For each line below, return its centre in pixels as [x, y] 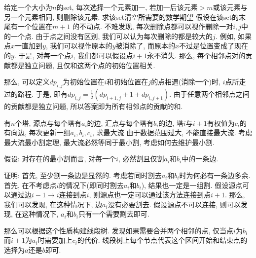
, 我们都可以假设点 [103, 55]
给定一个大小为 [28, 7]
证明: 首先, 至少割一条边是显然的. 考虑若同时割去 [83, 175]
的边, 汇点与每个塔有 [120, 123]
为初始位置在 [84, 82]
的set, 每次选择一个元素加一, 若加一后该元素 [127, 7]
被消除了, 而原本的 [145, 46]
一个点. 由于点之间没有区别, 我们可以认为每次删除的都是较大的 [112, 36]
